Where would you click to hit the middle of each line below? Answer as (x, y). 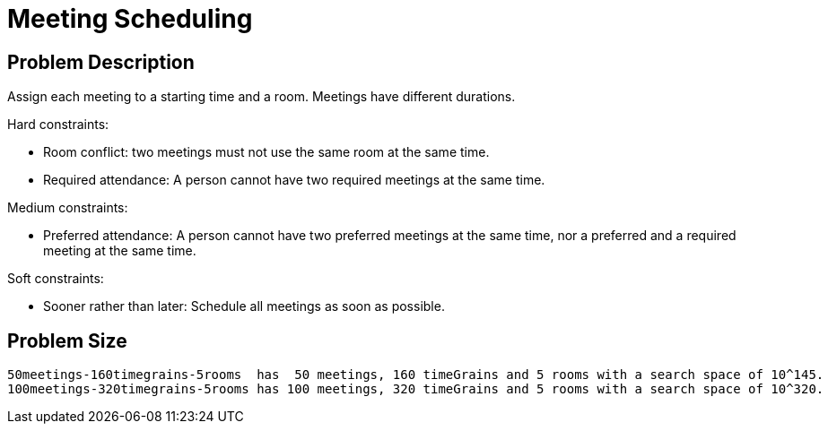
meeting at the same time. (120, 251)
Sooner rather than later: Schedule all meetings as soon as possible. (244, 306)
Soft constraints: (56, 279)
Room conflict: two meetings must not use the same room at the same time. (266, 152)
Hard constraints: (58, 125)
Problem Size (67, 340)
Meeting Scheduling (130, 19)
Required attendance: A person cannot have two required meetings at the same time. (294, 180)
